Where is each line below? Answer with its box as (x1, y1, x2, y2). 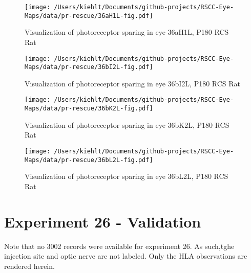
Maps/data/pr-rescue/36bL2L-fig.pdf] (25, 156, 153, 164)
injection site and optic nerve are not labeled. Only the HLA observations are (4, 251, 247, 261)
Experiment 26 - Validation (4, 211, 201, 232)
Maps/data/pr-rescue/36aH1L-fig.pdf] (25, 12, 153, 19)
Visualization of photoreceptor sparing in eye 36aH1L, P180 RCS (25, 27, 229, 37)
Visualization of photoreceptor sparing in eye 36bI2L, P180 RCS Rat (25, 78, 241, 88)
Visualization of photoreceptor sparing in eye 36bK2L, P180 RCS (25, 119, 229, 130)
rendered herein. (4, 260, 55, 271)
